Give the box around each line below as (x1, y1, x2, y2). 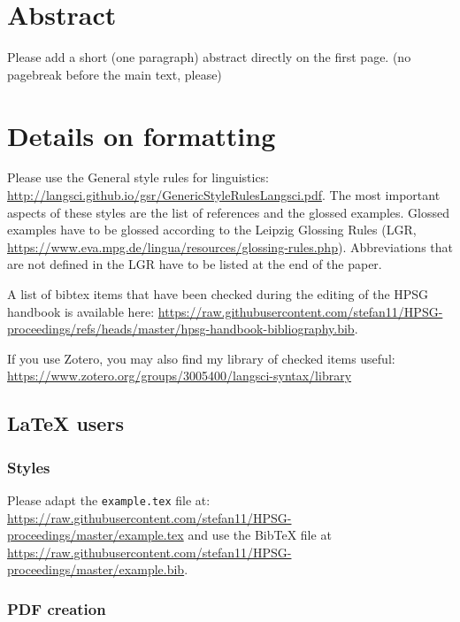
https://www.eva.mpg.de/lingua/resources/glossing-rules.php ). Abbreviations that (7, 237, 453, 256)
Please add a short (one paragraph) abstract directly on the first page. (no (7, 48, 411, 66)
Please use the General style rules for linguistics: (7, 168, 270, 187)
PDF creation (7, 597, 106, 619)
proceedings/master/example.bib (7, 560, 185, 579)
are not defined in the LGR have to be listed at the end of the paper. (7, 255, 382, 273)
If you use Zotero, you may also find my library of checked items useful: (7, 349, 395, 367)
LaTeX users (7, 410, 124, 437)
